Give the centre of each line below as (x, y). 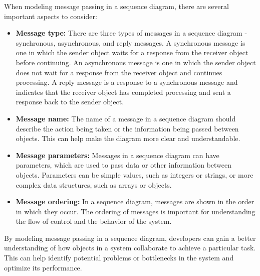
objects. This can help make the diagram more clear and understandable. (128, 138)
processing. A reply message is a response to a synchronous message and (127, 82)
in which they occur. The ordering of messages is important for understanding (136, 211)
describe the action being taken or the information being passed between (127, 128)
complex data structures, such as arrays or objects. (94, 184)
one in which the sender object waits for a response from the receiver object (132, 52)
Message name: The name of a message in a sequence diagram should (126, 118)
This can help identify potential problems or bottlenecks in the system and (119, 258)
